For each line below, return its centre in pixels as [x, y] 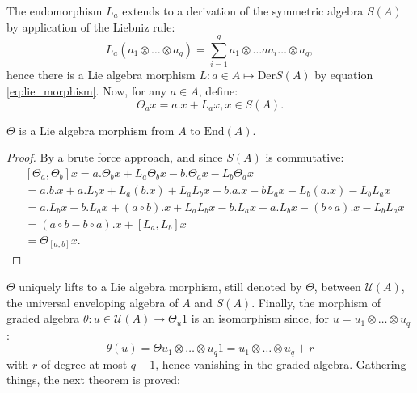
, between [337, 286]
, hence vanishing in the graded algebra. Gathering [281, 363]
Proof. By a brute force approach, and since [115, 157]
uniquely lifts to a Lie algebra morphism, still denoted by [160, 286]
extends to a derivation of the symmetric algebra [243, 11]
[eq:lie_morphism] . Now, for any [87, 90]
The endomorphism [55, 11]
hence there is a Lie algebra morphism [101, 75]
